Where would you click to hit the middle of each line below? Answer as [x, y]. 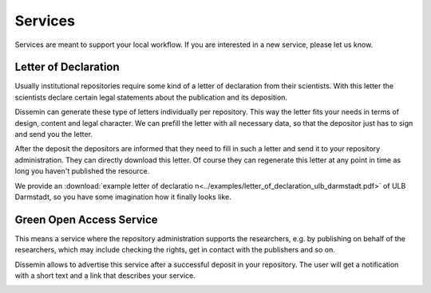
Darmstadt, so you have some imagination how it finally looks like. [123, 197]
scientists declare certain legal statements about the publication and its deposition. [151, 97]
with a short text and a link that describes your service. [105, 275]
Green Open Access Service [87, 219]
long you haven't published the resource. [82, 171]
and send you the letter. [54, 135]
